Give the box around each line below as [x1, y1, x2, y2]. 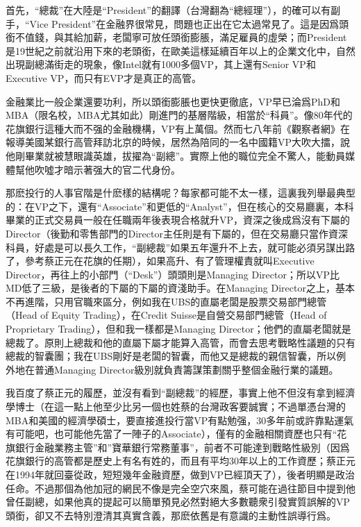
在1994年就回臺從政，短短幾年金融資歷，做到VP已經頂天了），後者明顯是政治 [6, 467, 355, 481]
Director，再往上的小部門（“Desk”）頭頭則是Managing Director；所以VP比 [6, 267, 339, 281]
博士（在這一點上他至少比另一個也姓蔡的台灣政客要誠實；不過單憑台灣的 [15, 399, 346, 414]
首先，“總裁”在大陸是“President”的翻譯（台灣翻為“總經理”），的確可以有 [6, 3, 331, 17]
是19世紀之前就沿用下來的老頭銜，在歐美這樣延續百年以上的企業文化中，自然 [6, 43, 355, 58]
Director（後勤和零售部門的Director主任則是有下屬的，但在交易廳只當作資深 [6, 226, 348, 240]
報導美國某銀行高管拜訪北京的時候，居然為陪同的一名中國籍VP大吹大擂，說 [6, 135, 351, 149]
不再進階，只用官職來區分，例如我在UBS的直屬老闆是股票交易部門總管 [6, 294, 327, 308]
